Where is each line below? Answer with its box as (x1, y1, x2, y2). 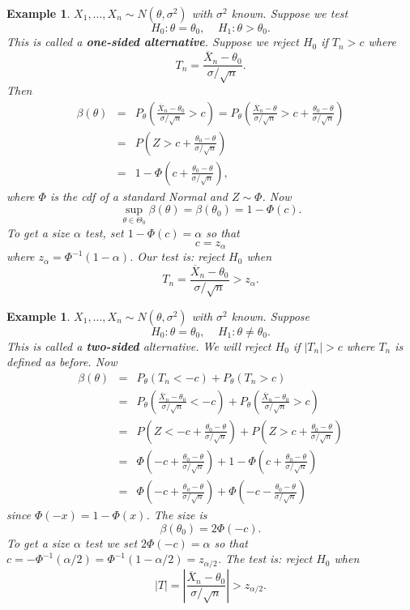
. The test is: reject (217, 550, 313, 567)
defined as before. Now (6, 353, 117, 370)
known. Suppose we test (231, 5, 348, 21)
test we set (85, 534, 138, 551)
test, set (85, 224, 124, 241)
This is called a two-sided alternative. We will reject (6, 337, 271, 354)
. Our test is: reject (130, 248, 225, 265)
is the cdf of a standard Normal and (49, 187, 228, 204)
